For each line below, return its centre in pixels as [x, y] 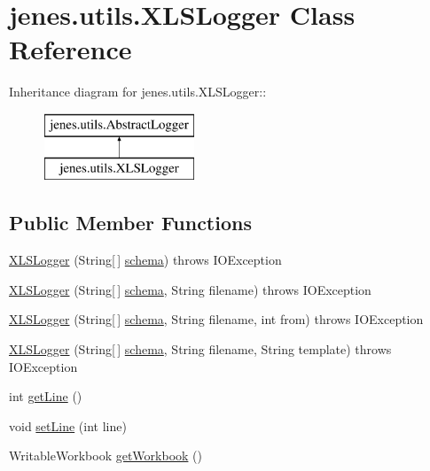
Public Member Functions [130, 223]
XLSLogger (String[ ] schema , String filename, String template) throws [200, 349]
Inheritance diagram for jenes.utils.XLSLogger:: [138, 92]
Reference [70, 49]
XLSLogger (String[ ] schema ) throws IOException [145, 260]
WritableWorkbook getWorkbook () [106, 456]
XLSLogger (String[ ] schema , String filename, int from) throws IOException [216, 319]
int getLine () [46, 396]
